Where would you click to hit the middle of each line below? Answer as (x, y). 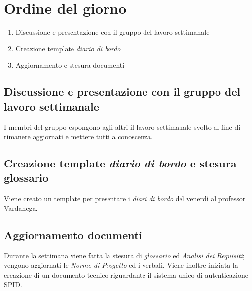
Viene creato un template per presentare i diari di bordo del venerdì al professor (125, 198)
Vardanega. (21, 208)
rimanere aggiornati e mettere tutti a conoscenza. (78, 137)
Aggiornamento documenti (73, 234)
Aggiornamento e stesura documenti (70, 65)
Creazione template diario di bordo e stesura (120, 163)
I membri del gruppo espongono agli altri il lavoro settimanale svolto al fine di (122, 127)
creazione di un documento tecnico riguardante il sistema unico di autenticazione (126, 274)
